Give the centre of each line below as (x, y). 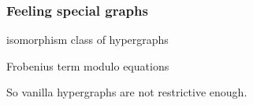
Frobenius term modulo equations (88, 65)
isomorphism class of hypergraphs (87, 40)
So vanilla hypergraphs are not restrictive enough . (127, 92)
